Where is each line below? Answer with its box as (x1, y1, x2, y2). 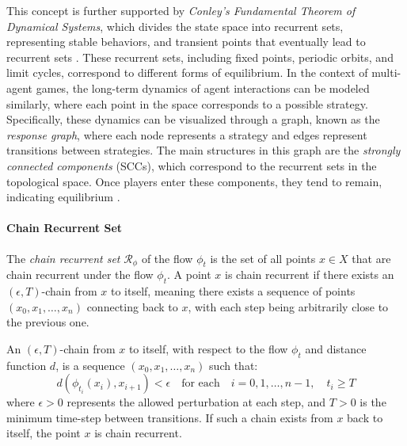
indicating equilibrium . (6, 189, 120, 205)
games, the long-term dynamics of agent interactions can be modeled (36, 79, 370, 96)
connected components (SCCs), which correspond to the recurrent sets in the (6, 157, 377, 173)
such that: (209, 356, 258, 373)
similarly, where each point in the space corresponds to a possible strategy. (6, 95, 368, 112)
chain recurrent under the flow (6, 266, 154, 283)
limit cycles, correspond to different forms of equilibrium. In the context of (6, 64, 368, 81)
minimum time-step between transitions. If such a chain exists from (6, 409, 333, 425)
